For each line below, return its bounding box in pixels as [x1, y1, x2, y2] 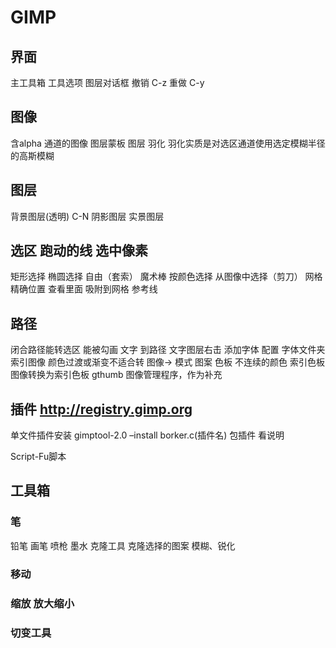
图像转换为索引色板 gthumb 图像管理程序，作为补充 [10, 369, 223, 381]
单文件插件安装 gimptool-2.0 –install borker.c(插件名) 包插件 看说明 [10, 429, 285, 441]
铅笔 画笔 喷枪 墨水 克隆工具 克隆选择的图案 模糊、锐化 [10, 539, 236, 551]
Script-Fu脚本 [10, 451, 67, 463]
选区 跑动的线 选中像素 [10, 242, 148, 260]
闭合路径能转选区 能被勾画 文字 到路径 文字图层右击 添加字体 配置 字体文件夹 [10, 344, 326, 356]
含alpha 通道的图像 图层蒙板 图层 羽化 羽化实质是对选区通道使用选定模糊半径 [10, 137, 326, 149]
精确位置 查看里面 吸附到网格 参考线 [10, 283, 158, 295]
